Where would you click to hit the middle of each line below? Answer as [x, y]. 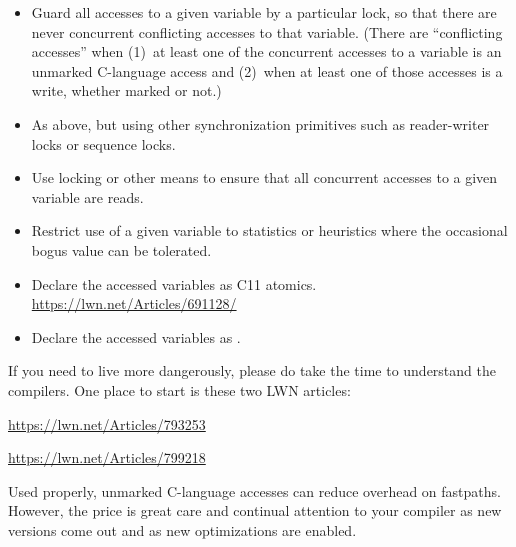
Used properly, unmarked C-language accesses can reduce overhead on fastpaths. [254, 490]
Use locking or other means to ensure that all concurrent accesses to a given [264, 177]
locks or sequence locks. [103, 143]
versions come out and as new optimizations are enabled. [182, 529]
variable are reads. [87, 196]
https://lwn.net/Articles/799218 [107, 457]
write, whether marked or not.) [126, 90]
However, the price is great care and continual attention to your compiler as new [255, 510]
